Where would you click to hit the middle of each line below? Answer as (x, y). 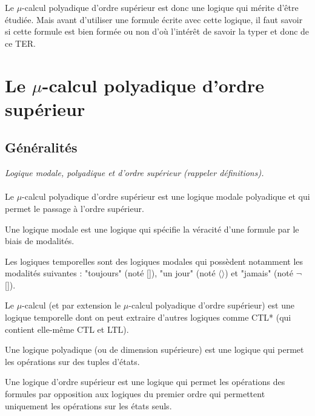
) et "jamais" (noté (259, 273)
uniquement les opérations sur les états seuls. (88, 405)
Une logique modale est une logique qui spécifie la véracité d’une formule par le (152, 229)
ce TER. (20, 43)
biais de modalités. (40, 241)
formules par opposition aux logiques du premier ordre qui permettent (135, 394)
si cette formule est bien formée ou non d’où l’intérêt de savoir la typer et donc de (157, 31)
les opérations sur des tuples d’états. (72, 361)
